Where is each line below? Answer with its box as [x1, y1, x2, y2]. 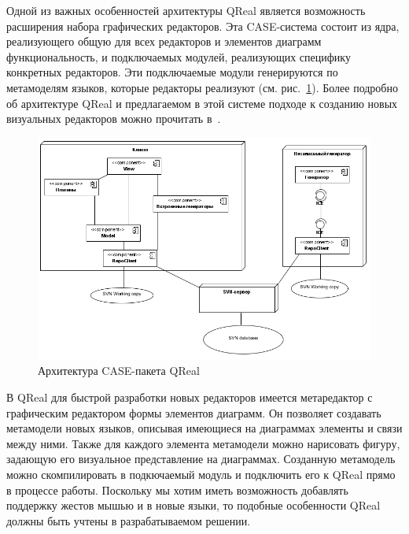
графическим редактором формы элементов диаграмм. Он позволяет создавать [6, 404, 381, 421]
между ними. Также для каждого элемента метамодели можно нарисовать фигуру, [6, 435, 400, 451]
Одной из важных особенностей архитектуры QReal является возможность [6, 2, 366, 18]
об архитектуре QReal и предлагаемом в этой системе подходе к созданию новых [6, 95, 398, 111]
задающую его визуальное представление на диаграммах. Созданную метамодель [6, 451, 396, 467]
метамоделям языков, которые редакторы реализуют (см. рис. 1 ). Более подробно [6, 79, 398, 95]
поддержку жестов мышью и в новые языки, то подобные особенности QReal [6, 497, 381, 514]
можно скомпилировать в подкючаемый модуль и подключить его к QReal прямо [6, 466, 396, 483]
